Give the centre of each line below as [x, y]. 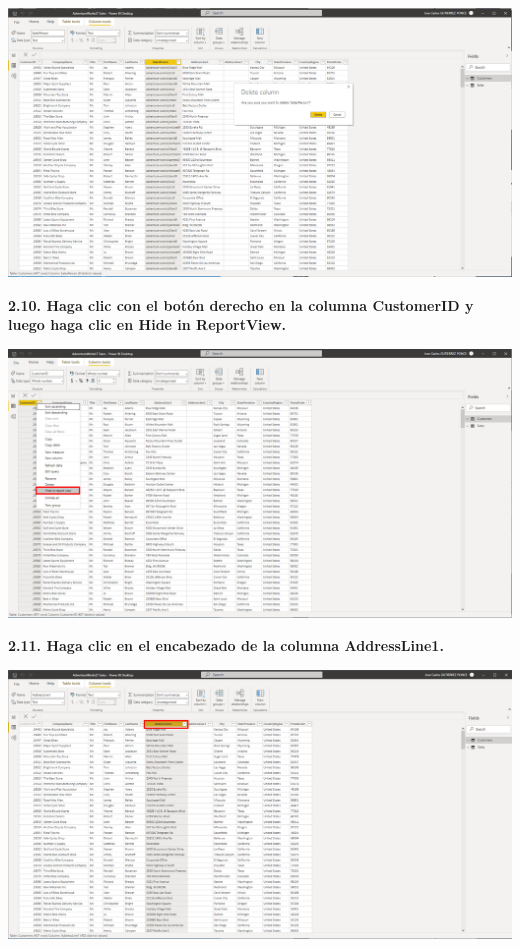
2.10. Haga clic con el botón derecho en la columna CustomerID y [241, 304]
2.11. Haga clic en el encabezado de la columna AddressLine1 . [226, 645]
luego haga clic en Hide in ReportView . [147, 324]
